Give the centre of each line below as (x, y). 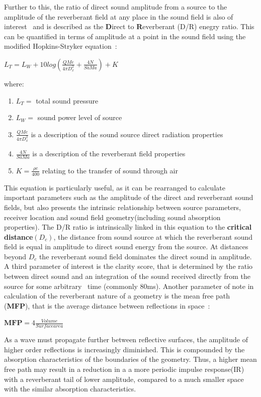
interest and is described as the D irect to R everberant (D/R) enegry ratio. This (129, 26)
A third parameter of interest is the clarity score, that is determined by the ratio (128, 266)
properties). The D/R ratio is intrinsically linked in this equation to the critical (128, 227)
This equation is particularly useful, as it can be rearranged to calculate (115, 187)
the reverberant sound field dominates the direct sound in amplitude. (145, 256)
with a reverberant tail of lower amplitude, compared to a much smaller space (124, 379)
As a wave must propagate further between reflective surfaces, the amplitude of (126, 339)
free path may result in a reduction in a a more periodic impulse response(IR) (124, 369)
